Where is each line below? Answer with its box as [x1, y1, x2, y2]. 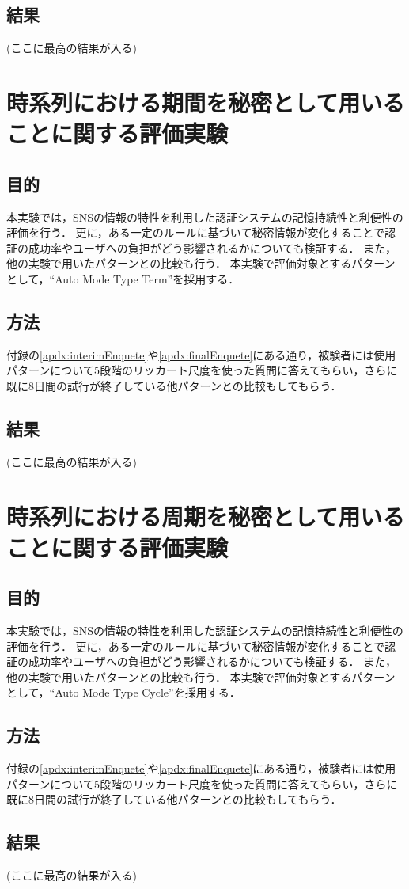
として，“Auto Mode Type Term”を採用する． [6, 270, 240, 287]
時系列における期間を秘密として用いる [6, 85, 405, 118]
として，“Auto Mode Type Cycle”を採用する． [6, 684, 240, 701]
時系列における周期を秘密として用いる [6, 500, 405, 532]
